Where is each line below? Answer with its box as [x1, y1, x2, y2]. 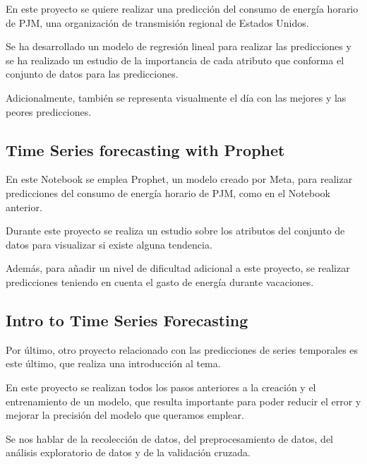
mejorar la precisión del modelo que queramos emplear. [6, 408, 244, 422]
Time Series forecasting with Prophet [6, 138, 285, 160]
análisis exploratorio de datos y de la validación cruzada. [6, 445, 251, 460]
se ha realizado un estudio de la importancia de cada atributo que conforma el [6, 52, 344, 67]
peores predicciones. [6, 104, 92, 119]
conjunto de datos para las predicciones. [6, 66, 179, 81]
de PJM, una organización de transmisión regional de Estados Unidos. [6, 15, 309, 30]
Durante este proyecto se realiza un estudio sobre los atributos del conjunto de [6, 223, 345, 238]
